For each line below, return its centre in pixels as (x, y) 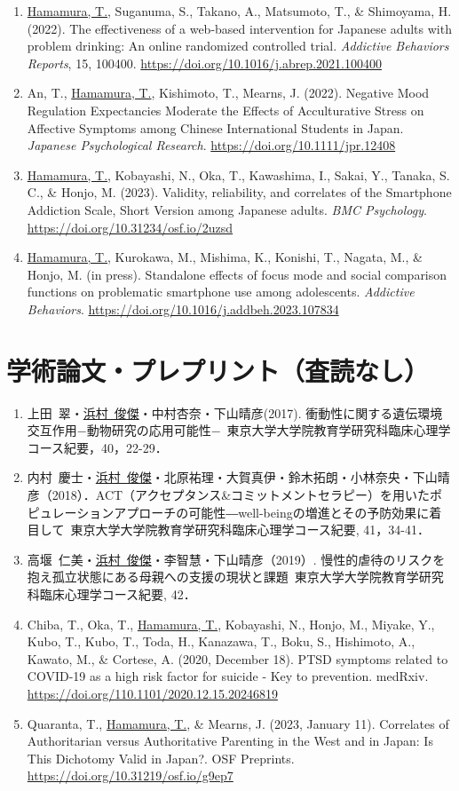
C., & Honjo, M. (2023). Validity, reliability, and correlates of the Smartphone (239, 192)
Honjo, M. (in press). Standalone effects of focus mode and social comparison (237, 274)
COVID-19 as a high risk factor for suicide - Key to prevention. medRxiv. (228, 676)
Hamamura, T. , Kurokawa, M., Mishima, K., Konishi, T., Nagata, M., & (225, 257)
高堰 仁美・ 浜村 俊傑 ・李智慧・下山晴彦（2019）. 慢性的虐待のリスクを (236, 559)
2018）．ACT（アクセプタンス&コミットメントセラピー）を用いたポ (247, 494)
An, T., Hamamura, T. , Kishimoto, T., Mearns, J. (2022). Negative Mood (228, 93)
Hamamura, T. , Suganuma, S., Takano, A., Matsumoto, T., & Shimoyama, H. (239, 11)
